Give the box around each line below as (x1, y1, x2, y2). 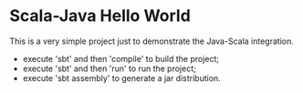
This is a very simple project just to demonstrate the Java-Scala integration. (9, 36, 294, 46)
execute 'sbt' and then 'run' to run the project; (22, 63, 196, 74)
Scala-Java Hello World (9, 5, 192, 26)
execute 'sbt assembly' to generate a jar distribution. (22, 72, 221, 83)
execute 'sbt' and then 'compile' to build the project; (22, 53, 220, 64)
